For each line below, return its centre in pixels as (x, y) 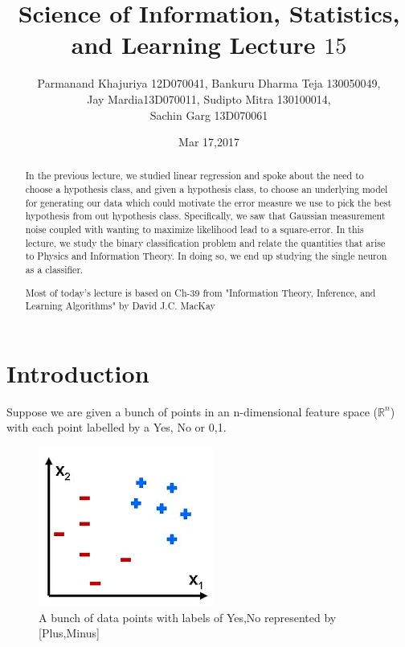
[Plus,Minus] (69, 633)
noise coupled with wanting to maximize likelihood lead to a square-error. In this (194, 229)
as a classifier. (54, 270)
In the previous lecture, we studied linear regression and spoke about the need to (194, 176)
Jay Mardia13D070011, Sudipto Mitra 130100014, (209, 98)
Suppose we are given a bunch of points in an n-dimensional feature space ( (192, 411)
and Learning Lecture (193, 45)
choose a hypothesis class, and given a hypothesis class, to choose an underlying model (207, 189)
